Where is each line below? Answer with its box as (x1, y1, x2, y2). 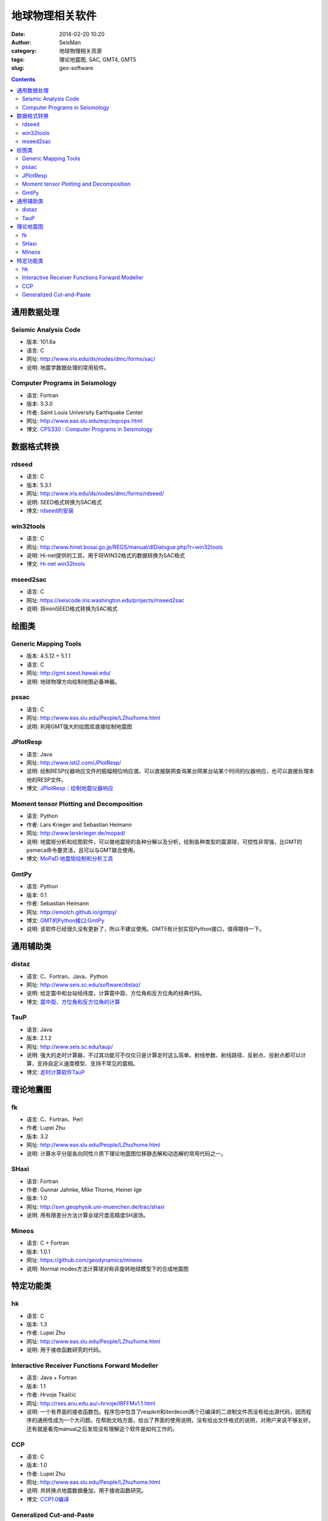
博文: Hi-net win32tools (26, 560, 85, 568)
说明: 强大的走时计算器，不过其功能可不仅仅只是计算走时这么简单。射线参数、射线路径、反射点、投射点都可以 (26, 1051, 301, 1059)
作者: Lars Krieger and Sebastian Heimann (26, 821, 132, 828)
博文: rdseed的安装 (26, 507, 74, 514)
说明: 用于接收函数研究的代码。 (26, 1346, 104, 1354)
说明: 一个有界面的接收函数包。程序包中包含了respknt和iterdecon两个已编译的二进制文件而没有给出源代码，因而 (26, 1408, 307, 1415)
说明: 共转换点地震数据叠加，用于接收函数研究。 (26, 1487, 147, 1494)
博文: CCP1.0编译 (26, 1495, 69, 1503)
